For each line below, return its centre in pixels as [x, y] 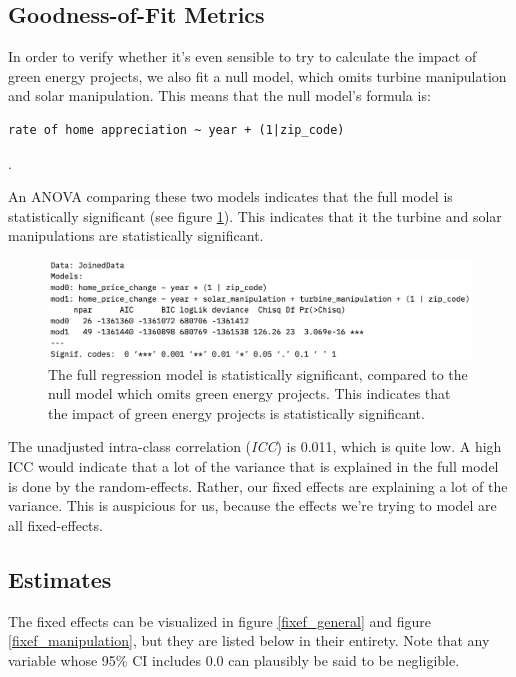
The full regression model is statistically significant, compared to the [258, 373]
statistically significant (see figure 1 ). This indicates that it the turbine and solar [255, 215]
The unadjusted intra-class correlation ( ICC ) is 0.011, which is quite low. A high [255, 446]
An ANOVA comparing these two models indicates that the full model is [230, 196]
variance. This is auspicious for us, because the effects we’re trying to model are [252, 505]
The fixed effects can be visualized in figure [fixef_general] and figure [220, 620]
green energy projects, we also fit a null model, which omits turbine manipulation [257, 75]
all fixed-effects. [55, 524]
